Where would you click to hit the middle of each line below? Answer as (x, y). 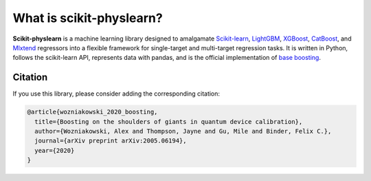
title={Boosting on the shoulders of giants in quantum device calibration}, (169, 121)
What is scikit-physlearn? (88, 18)
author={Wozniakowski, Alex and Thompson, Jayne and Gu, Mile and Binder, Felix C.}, (183, 131)
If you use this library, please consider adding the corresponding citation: (116, 94)
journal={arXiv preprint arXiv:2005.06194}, (111, 141)
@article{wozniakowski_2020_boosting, (92, 112)
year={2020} (55, 150)
